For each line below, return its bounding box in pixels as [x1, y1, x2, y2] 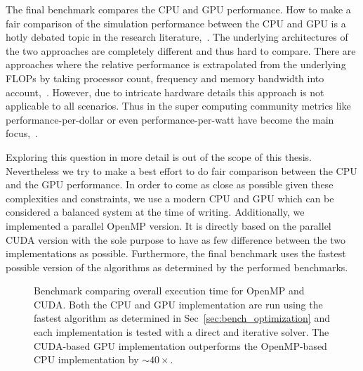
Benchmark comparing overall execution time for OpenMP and [34, 283, 305, 298]
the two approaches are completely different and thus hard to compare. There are [6, 43, 356, 58]
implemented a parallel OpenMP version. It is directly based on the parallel [6, 218, 331, 233]
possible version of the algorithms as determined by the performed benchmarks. [6, 259, 348, 274]
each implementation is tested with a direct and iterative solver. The [34, 325, 329, 339]
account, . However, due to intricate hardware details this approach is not [6, 84, 324, 99]
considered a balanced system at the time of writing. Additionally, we [6, 204, 305, 219]
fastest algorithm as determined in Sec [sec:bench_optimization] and [34, 311, 330, 325]
